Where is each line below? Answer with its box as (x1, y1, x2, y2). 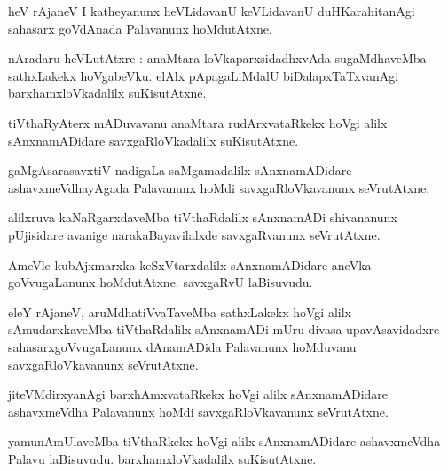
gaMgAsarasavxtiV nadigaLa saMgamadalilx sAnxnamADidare (8, 161, 352, 180)
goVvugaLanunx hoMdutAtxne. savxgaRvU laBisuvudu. (8, 273, 313, 291)
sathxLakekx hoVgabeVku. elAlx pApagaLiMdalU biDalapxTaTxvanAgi (8, 66, 399, 84)
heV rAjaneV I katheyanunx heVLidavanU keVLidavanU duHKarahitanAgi (8, 2, 415, 20)
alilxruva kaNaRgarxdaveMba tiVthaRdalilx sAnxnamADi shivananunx (8, 208, 397, 227)
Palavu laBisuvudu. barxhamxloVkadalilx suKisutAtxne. (8, 449, 317, 467)
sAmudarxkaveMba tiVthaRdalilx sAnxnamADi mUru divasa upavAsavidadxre (8, 320, 440, 339)
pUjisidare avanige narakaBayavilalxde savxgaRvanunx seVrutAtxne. (8, 225, 381, 243)
